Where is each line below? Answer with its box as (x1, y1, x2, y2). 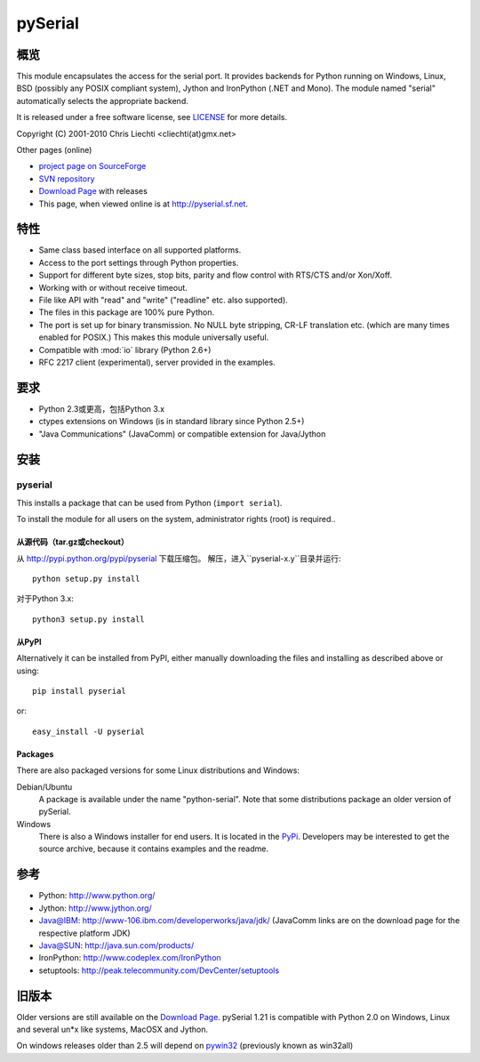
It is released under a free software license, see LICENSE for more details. (16, 112, 288, 123)
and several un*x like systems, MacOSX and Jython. (16, 1024, 209, 1035)
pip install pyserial (32, 686, 126, 696)
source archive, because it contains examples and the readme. (38, 843, 268, 854)
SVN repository (38, 173, 95, 184)
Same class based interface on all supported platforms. (38, 245, 242, 255)
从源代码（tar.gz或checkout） (16, 536, 129, 547)
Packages (16, 748, 54, 760)
